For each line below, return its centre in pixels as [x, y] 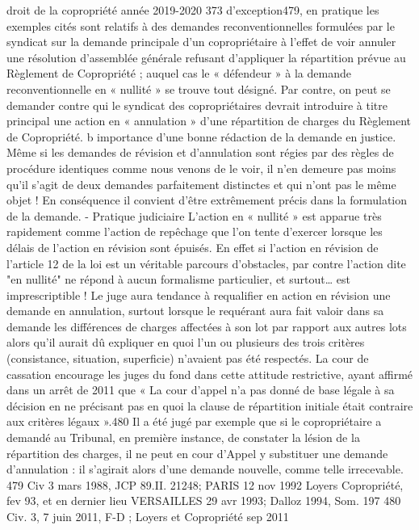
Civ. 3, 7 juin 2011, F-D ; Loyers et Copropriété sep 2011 [148, 516]
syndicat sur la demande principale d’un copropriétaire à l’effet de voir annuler [201, 42]
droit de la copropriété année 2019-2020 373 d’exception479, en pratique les [193, 10]
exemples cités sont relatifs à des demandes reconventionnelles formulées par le [201, 25]
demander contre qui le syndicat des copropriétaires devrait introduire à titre [197, 105]
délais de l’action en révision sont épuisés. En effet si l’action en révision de [193, 247]
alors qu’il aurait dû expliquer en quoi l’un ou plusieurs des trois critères [186, 342]
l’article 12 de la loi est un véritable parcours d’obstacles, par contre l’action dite [206, 263]
